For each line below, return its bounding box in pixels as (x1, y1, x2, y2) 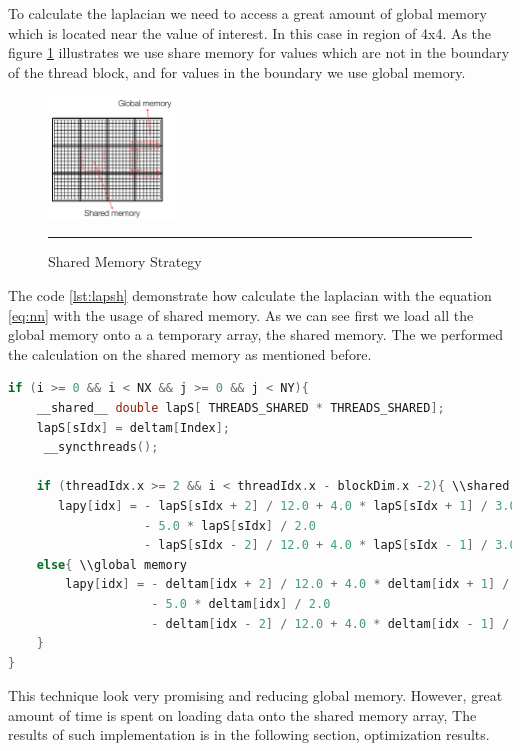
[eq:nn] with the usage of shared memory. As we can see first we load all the (8, 304, 474, 325)
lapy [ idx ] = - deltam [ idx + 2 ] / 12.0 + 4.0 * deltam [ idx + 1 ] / (65, 577, 510, 592)
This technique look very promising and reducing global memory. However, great (8, 685, 503, 706)
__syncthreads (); (43, 440, 159, 455)
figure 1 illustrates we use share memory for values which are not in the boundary (8, 42, 510, 63)
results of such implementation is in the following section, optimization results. (8, 724, 490, 745)
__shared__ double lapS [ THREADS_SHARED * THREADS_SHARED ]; (36, 400, 445, 415)
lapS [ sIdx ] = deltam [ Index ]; (36, 420, 231, 435)
